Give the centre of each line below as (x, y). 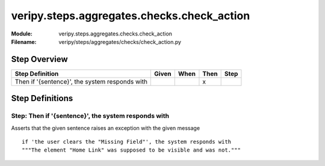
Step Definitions (42, 98)
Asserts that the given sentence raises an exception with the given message (106, 128)
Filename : (24, 41)
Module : (22, 34)
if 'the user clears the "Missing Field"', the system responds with (127, 142)
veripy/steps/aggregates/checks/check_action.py (120, 41)
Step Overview (40, 59)
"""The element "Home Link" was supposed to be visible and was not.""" (131, 150)
